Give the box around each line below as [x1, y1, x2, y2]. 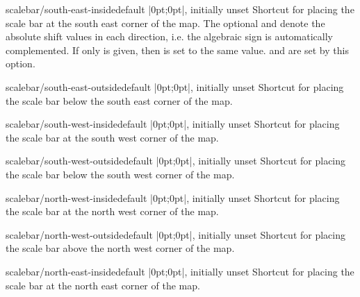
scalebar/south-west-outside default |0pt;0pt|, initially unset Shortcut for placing [6, 153, 346, 168]
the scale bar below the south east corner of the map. [6, 93, 233, 108]
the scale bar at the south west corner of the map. [6, 130, 219, 144]
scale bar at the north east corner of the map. [6, 278, 200, 292]
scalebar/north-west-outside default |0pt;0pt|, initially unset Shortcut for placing [6, 227, 346, 241]
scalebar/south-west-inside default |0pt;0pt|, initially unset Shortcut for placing [6, 117, 340, 131]
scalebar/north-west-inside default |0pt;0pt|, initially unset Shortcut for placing [6, 190, 340, 205]
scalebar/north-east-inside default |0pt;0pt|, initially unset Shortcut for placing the [6, 264, 354, 278]
